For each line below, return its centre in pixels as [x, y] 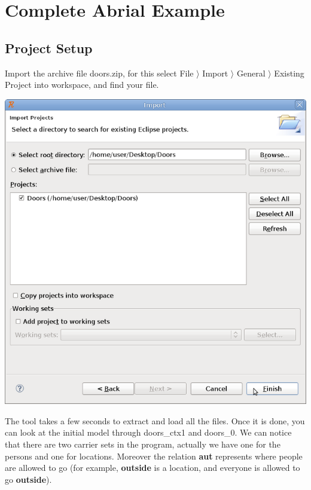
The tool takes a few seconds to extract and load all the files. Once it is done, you [155, 420]
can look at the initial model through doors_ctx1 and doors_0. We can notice [148, 432]
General [251, 73]
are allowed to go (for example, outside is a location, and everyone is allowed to [153, 468]
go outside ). [28, 479]
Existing [289, 73]
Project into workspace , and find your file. [82, 85]
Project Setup [49, 48]
